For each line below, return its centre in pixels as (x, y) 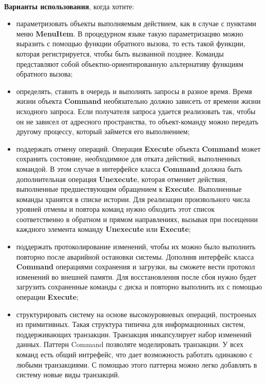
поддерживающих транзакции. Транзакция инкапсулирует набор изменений (134, 334)
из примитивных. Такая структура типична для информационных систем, (131, 324)
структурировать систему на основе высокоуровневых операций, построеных (136, 314)
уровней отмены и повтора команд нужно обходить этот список (115, 209)
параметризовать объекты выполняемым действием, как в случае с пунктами (136, 23)
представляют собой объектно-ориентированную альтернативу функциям (130, 63)
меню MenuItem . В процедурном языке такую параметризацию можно (130, 33)
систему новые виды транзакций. (68, 375)
